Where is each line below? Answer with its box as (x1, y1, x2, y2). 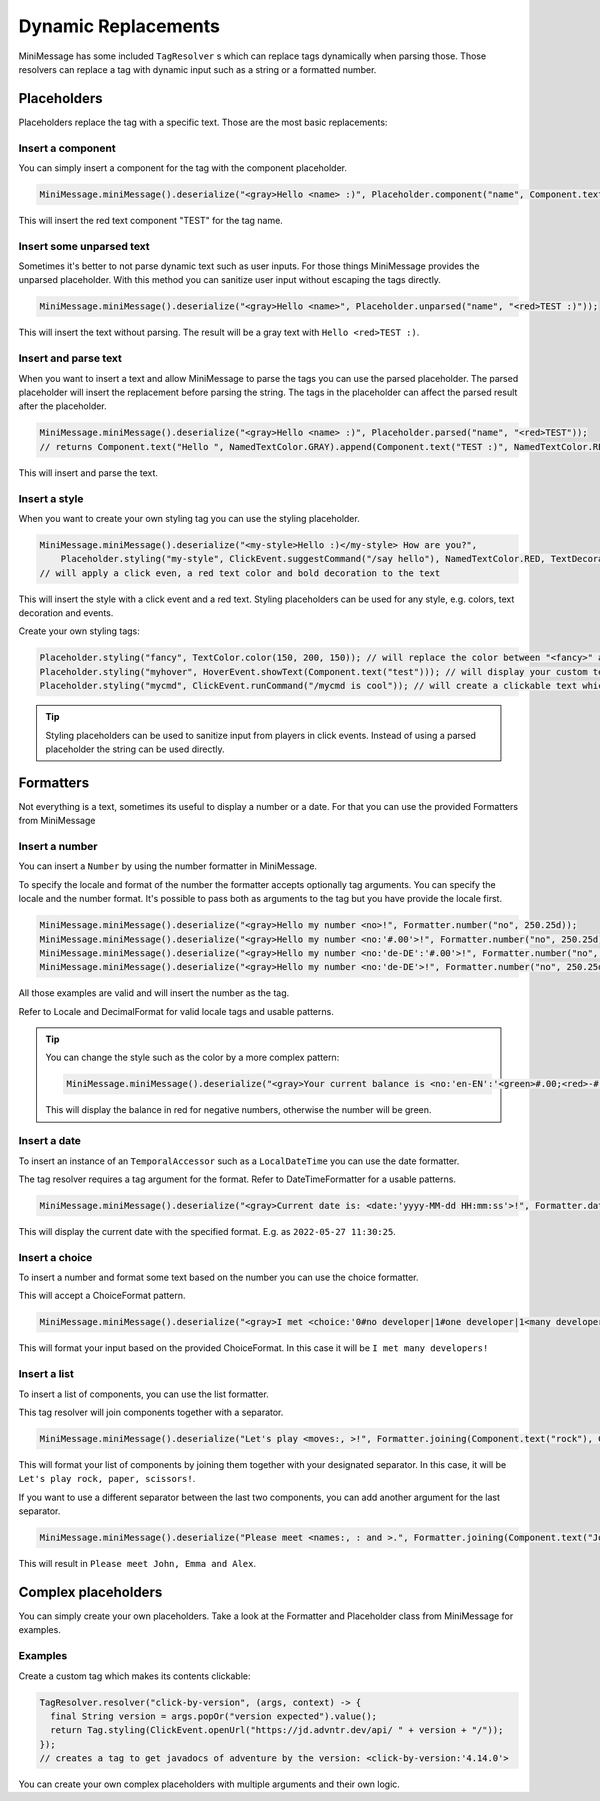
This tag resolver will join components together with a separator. (18, 1406, 284, 1418)
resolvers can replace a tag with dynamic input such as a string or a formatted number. (18, 63, 377, 75)
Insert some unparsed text (18, 239, 150, 253)
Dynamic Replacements (18, 15, 220, 37)
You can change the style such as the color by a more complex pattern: (45, 1051, 340, 1064)
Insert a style (18, 491, 84, 505)
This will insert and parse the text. (18, 466, 159, 479)
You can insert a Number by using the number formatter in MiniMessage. (18, 860, 318, 872)
